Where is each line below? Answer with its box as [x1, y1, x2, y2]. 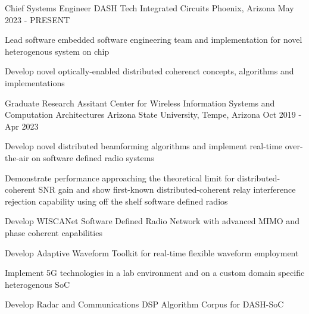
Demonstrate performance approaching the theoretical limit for [5, 171, 235, 184]
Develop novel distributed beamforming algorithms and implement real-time [5, 140, 283, 152]
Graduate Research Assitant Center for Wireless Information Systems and [5, 96, 275, 109]
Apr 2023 [5, 120, 39, 132]
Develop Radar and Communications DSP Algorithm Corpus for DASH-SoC [5, 298, 284, 310]
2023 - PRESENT [5, 13, 70, 26]
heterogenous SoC [5, 278, 70, 290]
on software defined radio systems [32, 151, 154, 164]
